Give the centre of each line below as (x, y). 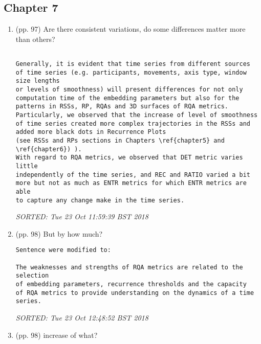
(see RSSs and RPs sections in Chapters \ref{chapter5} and (120, 140)
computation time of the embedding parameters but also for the (127, 98)
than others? (35, 39)
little (27, 166)
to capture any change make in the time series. (100, 200)
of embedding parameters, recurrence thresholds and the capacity (131, 284)
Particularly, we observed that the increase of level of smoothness (137, 115)
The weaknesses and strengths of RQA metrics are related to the (129, 267)
